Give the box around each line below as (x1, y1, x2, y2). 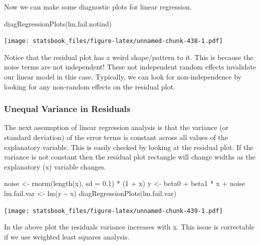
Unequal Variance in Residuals (4, 102, 131, 115)
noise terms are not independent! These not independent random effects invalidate (4, 61, 256, 72)
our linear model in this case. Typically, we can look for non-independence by (4, 71, 241, 82)
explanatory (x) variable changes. (4, 161, 106, 171)
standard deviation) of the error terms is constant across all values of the (4, 132, 228, 142)
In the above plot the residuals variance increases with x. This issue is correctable (4, 221, 254, 232)
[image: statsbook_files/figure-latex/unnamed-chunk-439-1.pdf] (4, 207, 223, 214)
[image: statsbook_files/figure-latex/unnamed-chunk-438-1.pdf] (4, 37, 223, 45)
